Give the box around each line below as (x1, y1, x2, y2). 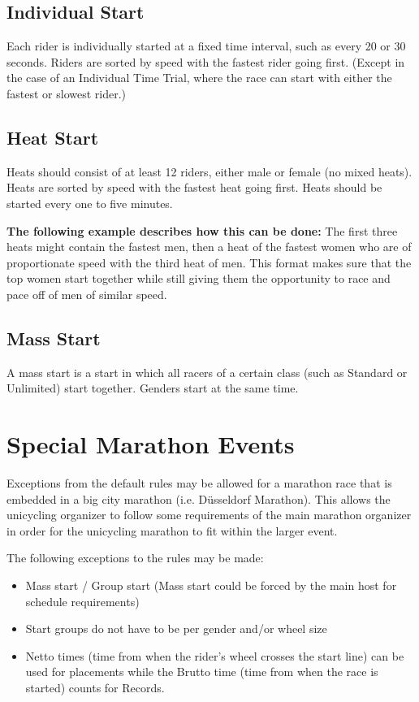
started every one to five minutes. (6, 194, 173, 211)
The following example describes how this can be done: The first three (6, 222, 398, 239)
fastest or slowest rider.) (6, 84, 127, 102)
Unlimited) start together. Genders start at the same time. (6, 379, 299, 396)
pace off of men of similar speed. (6, 285, 167, 302)
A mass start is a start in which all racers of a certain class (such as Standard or (6, 363, 408, 380)
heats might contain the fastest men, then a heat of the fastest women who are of (6, 238, 412, 255)
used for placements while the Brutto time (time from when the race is (25, 663, 378, 680)
